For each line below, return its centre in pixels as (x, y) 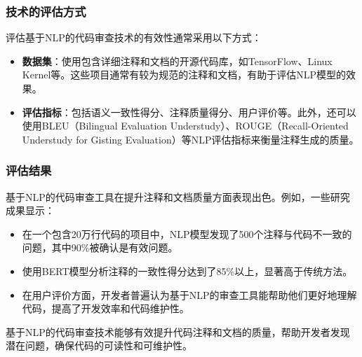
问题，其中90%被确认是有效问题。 (100, 247)
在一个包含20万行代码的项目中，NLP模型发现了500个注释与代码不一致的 (187, 233)
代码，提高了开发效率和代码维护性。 (106, 308)
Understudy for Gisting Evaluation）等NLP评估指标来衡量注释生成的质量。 (190, 139)
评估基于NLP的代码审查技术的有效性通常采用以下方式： (134, 37)
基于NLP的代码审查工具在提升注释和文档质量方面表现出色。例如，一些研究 (178, 196)
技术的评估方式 (46, 11)
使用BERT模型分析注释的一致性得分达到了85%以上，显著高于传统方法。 (187, 271)
